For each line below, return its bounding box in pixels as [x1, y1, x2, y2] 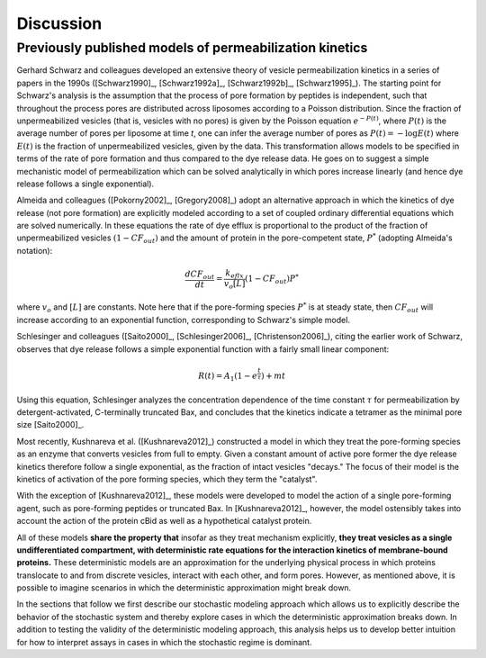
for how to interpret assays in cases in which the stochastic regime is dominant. [16, 636, 312, 647]
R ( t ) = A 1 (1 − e [198, 371, 258, 383]
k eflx [225, 268, 245, 280]
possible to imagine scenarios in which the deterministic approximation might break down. [16, 582, 352, 593]
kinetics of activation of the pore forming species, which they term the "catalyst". [16, 473, 318, 484]
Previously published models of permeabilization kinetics [16, 40, 368, 56]
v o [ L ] [223, 278, 246, 291]
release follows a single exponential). [16, 178, 155, 189]
